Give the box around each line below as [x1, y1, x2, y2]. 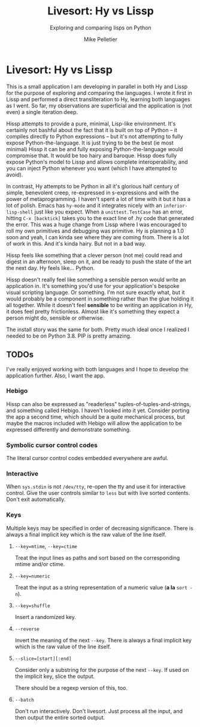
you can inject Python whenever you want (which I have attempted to [6, 164, 177, 172]
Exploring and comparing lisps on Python [50, 24, 151, 31]
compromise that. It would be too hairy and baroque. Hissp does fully [6, 152, 177, 159]
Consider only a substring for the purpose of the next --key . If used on [14, 666, 189, 673]
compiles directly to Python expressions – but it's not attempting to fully [6, 133, 183, 140]
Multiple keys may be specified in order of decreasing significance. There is [6, 524, 193, 531]
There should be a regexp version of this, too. [14, 684, 128, 691]
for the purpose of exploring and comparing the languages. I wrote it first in [6, 89, 193, 97]
